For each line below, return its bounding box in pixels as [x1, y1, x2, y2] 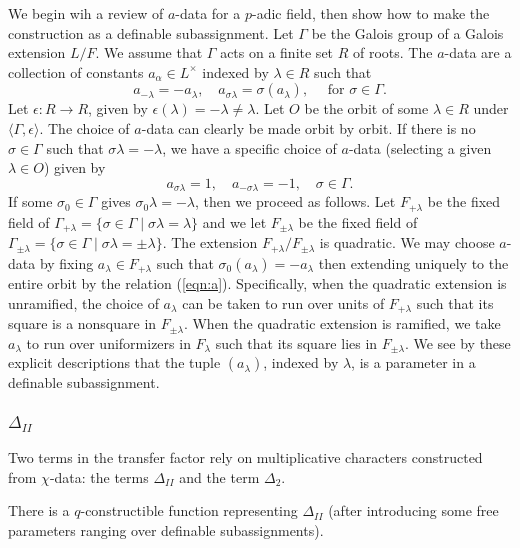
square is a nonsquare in [8, 313, 157, 334]
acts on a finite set [220, 42, 334, 63]
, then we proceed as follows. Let [195, 191, 396, 212]
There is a [8, 500, 70, 521]
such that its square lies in [215, 332, 378, 353]
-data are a [444, 42, 512, 63]
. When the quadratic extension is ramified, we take [183, 313, 501, 334]
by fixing [39, 252, 94, 273]
